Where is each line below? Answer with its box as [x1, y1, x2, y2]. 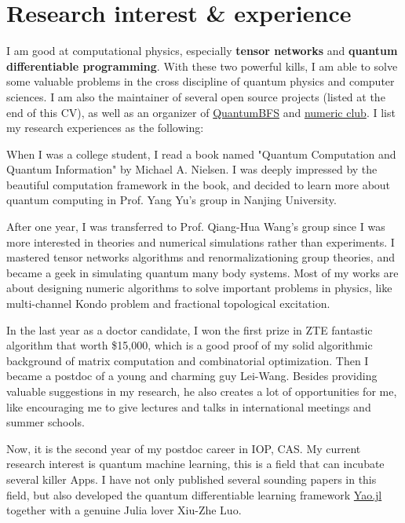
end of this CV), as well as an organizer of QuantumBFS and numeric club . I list [6, 104, 396, 120]
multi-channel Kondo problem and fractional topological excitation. [6, 295, 330, 312]
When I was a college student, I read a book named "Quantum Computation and [6, 145, 396, 162]
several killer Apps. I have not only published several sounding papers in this [6, 470, 377, 487]
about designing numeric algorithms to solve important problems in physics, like [6, 280, 392, 296]
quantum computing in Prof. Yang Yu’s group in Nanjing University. [6, 192, 337, 208]
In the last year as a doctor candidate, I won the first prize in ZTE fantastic [6, 321, 373, 338]
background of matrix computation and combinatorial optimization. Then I [6, 352, 369, 368]
